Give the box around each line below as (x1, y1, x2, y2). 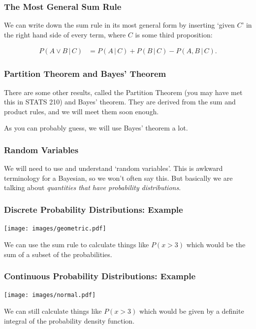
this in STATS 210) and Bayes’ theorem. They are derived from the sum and (4, 97, 236, 107)
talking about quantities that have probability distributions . (4, 182, 181, 193)
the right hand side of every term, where (4, 29, 126, 39)
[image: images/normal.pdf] (4, 292, 96, 299)
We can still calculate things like (4, 305, 102, 316)
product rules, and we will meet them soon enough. (4, 106, 159, 116)
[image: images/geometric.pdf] (4, 225, 106, 232)
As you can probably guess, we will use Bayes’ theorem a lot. (4, 123, 188, 133)
